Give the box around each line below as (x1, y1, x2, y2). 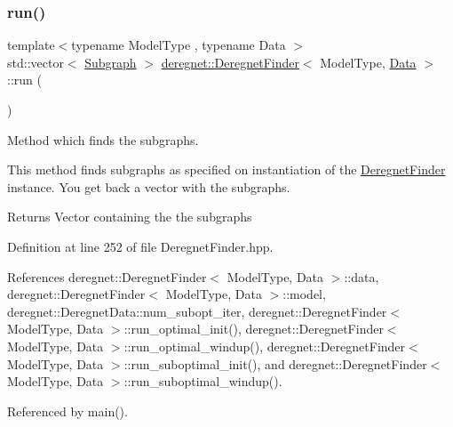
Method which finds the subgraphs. (7, 130, 199, 149)
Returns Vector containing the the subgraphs (7, 207, 252, 226)
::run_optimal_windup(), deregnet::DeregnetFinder (123, 336, 406, 355)
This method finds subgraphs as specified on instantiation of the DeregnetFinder (7, 160, 446, 179)
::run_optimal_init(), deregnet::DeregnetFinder (123, 319, 384, 338)
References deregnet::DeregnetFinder (7, 267, 207, 286)
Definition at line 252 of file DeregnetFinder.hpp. (7, 237, 274, 255)
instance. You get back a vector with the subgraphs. (7, 177, 290, 196)
